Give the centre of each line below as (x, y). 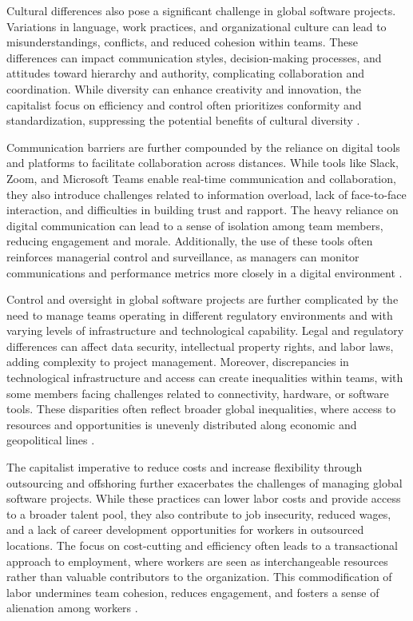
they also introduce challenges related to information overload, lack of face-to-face (206, 194)
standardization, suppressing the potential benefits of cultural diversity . (183, 120)
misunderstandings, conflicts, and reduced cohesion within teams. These (183, 42)
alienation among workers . (72, 608)
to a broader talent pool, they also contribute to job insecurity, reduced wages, (199, 514)
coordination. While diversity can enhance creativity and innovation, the (184, 88)
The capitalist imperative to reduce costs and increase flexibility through (185, 467)
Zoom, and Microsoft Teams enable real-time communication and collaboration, (201, 178)
